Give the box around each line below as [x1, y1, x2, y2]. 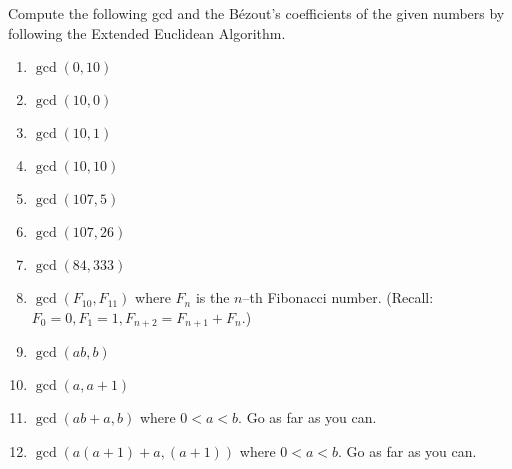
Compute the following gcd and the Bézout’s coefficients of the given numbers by [8, 3, 505, 23]
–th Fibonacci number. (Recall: [242, 287, 434, 308]
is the [195, 287, 230, 308]
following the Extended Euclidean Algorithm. [8, 22, 286, 43]
